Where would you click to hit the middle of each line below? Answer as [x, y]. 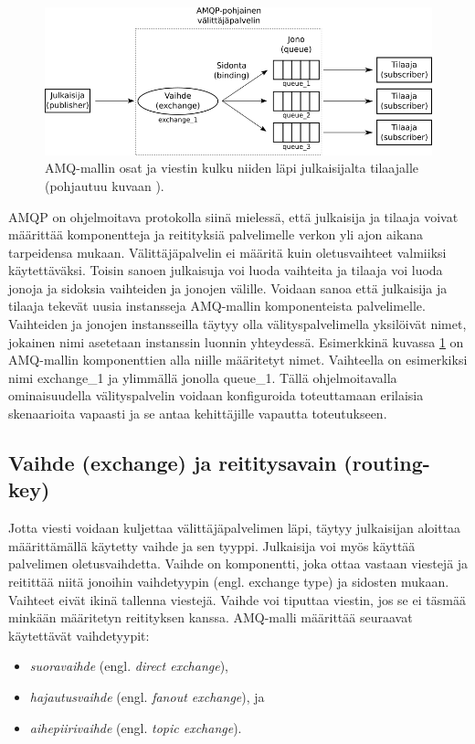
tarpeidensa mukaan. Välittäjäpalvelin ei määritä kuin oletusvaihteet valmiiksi [227, 252]
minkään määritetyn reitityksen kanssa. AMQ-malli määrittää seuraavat [211, 617]
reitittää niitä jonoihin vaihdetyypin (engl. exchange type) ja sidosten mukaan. [229, 581]
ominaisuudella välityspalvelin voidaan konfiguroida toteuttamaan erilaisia [216, 395]
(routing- [387, 463]
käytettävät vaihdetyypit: [79, 635]
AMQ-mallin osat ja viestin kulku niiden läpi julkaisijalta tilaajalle [232, 168]
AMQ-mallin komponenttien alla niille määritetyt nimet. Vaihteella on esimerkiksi [238, 360]
